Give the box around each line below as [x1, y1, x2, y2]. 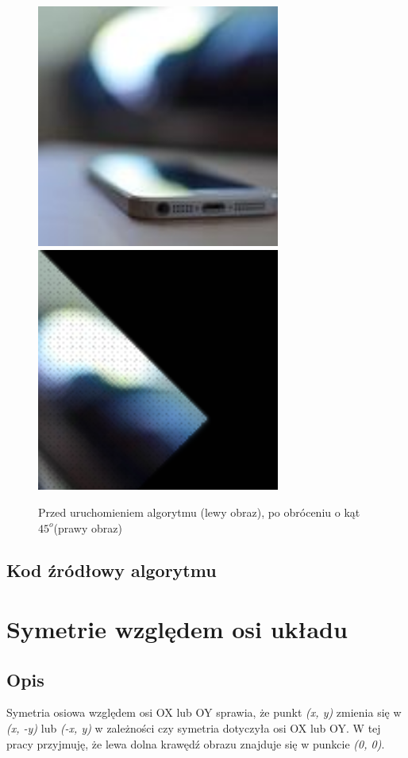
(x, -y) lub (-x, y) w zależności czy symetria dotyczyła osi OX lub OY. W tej [6, 720, 381, 737]
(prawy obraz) [53, 519, 122, 536]
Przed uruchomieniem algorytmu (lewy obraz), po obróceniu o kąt [38, 503, 360, 520]
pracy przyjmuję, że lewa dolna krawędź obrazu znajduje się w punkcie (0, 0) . [6, 735, 385, 752]
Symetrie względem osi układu [6, 613, 348, 645]
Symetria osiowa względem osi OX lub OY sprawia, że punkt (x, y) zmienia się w [6, 704, 402, 721]
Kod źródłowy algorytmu [6, 558, 217, 583]
